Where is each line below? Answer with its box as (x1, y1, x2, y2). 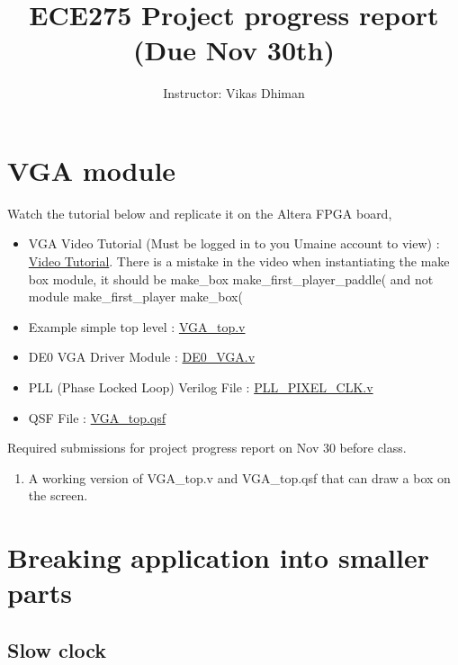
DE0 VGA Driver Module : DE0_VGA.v (28, 347, 256, 366)
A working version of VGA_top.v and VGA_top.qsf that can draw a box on (28, 468, 451, 487)
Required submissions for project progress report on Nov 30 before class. (7, 438, 407, 457)
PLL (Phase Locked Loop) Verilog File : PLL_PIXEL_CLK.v (28, 378, 373, 396)
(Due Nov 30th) (133, 31, 335, 68)
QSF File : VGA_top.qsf (28, 408, 166, 427)
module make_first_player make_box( (28, 287, 243, 306)
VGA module (7, 151, 176, 188)
